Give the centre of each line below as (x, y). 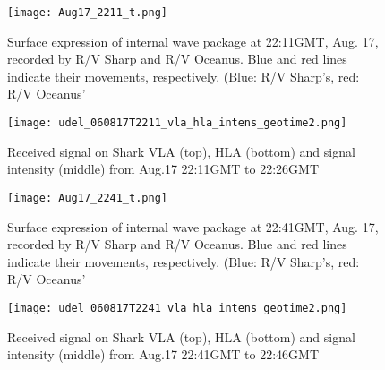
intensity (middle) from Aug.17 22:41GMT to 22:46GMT (163, 354)
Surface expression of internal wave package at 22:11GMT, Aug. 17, (193, 41)
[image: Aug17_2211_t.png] (87, 13)
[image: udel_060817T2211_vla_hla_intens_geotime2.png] (177, 123)
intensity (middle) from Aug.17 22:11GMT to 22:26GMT (163, 169)
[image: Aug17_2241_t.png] (87, 198)
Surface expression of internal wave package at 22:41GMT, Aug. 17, (193, 226)
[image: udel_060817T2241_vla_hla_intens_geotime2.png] (177, 308)
